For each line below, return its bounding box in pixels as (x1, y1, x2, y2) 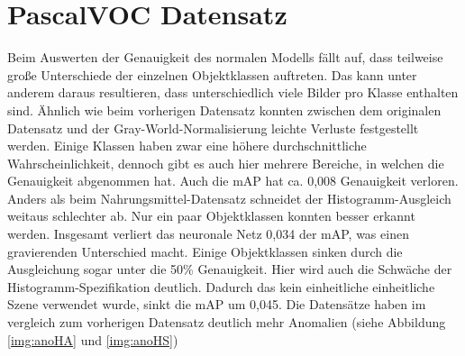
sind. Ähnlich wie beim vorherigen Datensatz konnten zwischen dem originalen (7, 100, 442, 119)
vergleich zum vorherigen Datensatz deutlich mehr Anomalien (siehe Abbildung (7, 313, 446, 332)
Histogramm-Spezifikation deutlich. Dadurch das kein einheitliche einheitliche (7, 277, 435, 296)
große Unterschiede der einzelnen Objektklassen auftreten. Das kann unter (7, 65, 417, 84)
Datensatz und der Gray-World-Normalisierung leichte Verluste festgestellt (7, 118, 419, 137)
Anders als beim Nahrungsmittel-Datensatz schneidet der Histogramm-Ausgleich (7, 188, 451, 207)
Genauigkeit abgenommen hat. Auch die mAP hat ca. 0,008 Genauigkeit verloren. (7, 171, 459, 190)
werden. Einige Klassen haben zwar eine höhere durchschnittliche (7, 136, 367, 155)
